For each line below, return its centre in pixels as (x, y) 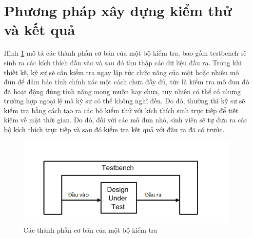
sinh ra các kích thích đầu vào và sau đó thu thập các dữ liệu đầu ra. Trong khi (123, 62)
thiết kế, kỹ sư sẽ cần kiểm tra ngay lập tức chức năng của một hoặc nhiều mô (122, 72)
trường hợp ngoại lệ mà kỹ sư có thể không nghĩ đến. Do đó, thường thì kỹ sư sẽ (125, 101)
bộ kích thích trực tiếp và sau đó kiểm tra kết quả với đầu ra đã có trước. (114, 129)
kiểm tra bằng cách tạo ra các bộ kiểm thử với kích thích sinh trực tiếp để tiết (121, 110)
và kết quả (40, 30)
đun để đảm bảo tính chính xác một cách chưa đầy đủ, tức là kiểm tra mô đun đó (126, 82)
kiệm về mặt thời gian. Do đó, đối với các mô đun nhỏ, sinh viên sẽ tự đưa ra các (126, 120)
